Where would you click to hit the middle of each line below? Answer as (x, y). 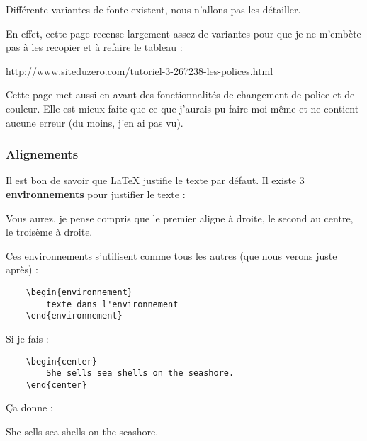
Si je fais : (27, 338)
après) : (22, 269)
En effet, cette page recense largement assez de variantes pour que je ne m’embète (183, 33)
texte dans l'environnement (112, 304)
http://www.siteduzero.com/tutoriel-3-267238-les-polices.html (140, 70)
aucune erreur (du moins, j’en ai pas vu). (95, 122)
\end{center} (56, 385)
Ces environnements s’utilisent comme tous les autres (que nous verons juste (171, 255)
